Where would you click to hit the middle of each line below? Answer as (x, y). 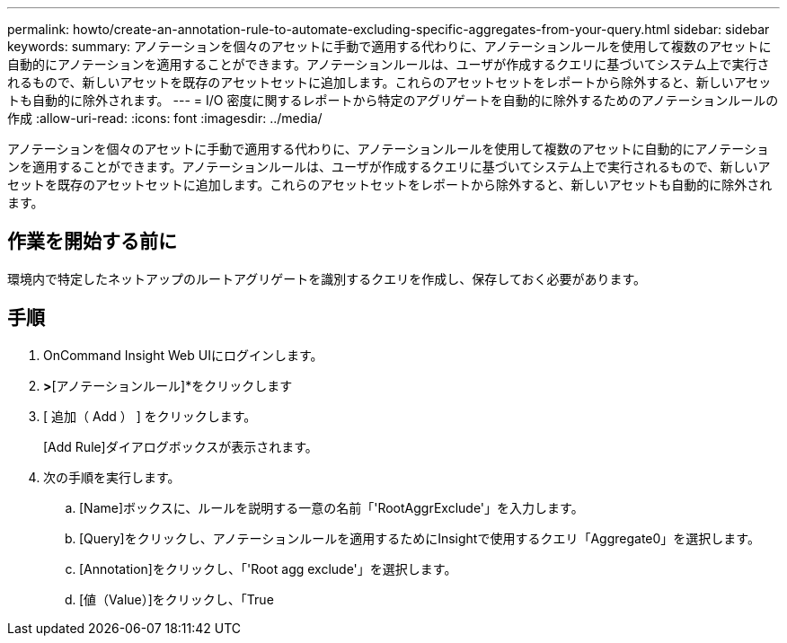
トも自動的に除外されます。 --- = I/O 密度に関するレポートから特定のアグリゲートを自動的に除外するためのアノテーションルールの (393, 100)
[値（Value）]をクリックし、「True (177, 599)
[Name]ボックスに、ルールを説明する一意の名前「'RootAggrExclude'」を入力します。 (332, 507)
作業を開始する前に (92, 242)
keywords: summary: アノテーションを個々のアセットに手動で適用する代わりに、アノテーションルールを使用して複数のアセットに (389, 46)
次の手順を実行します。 (112, 477)
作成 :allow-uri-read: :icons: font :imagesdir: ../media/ (165, 118)
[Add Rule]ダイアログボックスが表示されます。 (181, 446)
